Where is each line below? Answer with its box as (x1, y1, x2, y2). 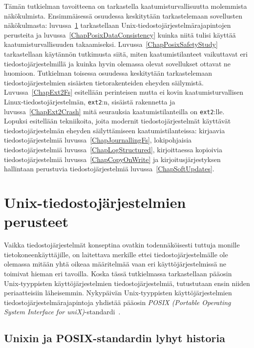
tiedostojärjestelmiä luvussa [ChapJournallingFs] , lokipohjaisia (4, 135, 192, 145)
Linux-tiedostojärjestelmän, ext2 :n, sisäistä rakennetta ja (4, 96, 175, 106)
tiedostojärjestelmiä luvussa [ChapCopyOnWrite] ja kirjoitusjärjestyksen (4, 154, 221, 164)
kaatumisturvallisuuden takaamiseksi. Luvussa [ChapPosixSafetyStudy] (4, 39, 218, 49)
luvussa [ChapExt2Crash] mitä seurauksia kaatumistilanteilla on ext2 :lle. (4, 106, 225, 116)
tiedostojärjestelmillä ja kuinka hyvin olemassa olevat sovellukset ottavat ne (4, 58, 231, 68)
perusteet (4, 211, 68, 231)
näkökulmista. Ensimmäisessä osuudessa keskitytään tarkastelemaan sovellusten (4, 10, 243, 20)
